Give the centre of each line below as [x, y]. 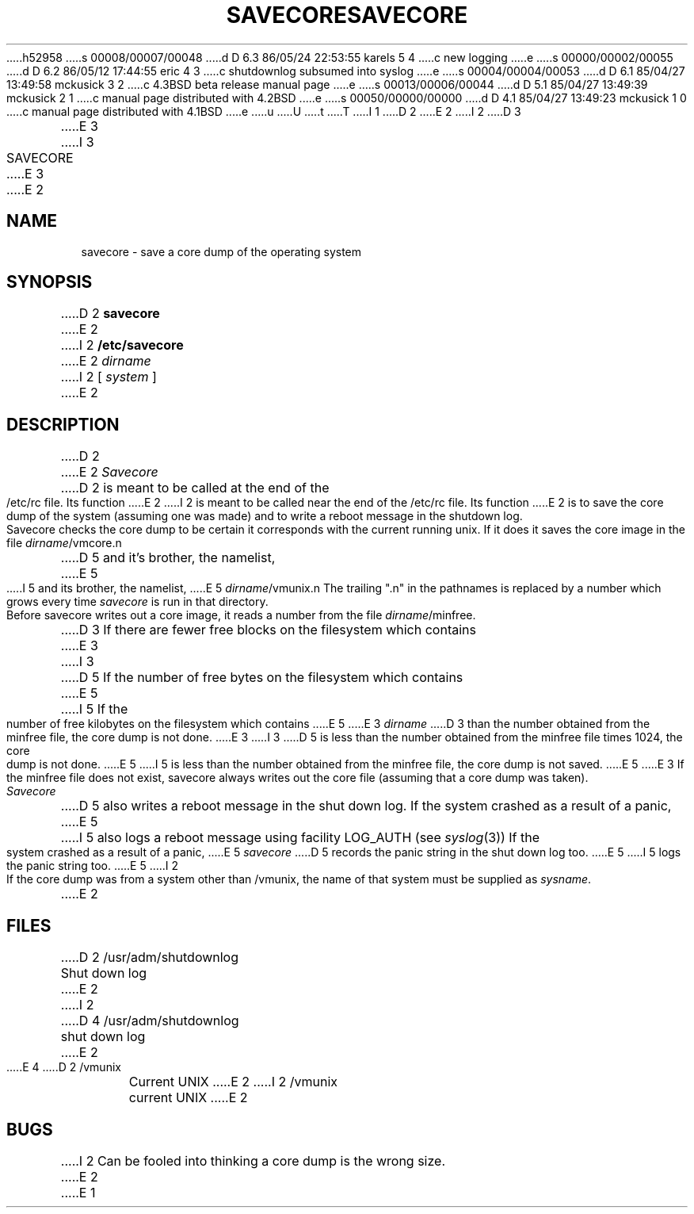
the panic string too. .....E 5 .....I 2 [93, 866]
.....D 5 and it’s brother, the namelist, [168, 558]
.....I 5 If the [94, 709]
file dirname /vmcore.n [64, 543]
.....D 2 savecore [110, 314]
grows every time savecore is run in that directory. [137, 602]
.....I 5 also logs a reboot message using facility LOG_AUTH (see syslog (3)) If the [300, 838]
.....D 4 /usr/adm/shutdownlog [150, 1021]
